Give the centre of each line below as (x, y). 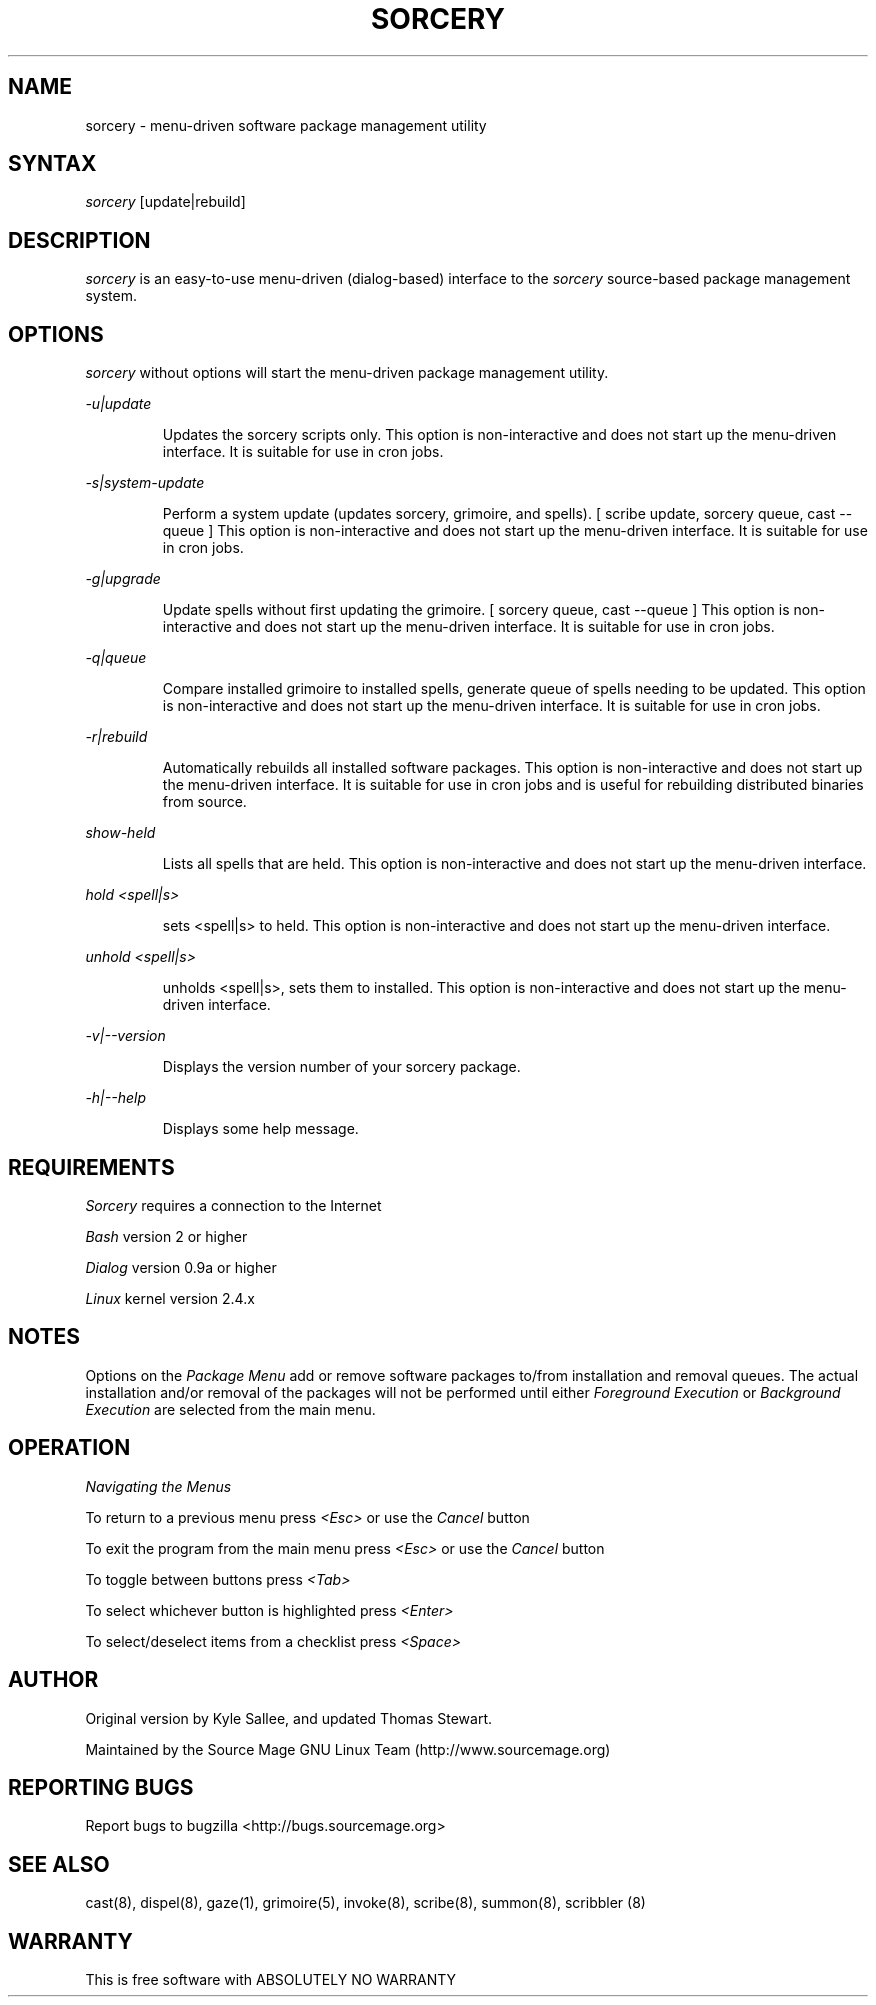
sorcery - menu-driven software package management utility (286, 125)
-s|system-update (145, 483)
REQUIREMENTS (91, 1167)
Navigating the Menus (158, 1486)
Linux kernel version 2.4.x (170, 1298)
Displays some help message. (260, 1129)
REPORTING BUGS (101, 1787)
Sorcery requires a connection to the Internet (233, 1205)
